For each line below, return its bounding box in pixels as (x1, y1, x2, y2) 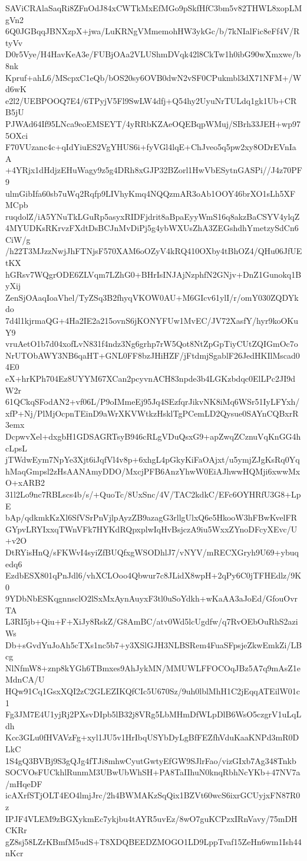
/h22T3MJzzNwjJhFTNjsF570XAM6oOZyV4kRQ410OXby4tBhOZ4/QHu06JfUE (5, 245, 302, 257)
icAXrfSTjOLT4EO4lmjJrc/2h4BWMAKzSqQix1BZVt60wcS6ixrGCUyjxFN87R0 (5, 789, 301, 801)
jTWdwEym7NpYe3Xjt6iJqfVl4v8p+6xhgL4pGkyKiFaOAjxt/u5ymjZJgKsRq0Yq (5, 453, 300, 466)
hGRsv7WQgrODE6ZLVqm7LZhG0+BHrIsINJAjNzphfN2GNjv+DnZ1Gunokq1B (5, 268, 302, 280)
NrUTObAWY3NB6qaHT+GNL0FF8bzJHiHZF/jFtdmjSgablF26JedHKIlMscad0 (5, 349, 300, 361)
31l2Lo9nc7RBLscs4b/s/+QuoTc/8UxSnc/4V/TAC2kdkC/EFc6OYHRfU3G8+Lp (5, 488, 301, 500)
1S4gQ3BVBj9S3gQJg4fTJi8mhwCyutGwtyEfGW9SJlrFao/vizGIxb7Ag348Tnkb (5, 754, 296, 766)
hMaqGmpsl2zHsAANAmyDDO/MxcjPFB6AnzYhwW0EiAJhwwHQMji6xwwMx (5, 464, 301, 477)
